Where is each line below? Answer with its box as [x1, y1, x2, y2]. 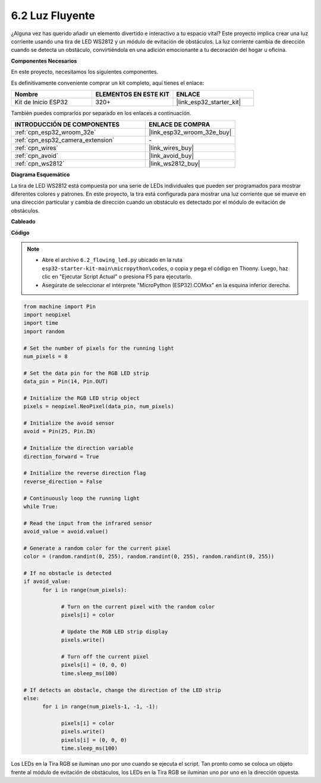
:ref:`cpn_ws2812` [14, 160, 65, 168]
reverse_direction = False [23, 478, 102, 485]
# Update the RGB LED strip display [61, 628, 168, 635]
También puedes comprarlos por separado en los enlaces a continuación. [11, 109, 191, 116]
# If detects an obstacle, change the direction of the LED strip [23, 686, 221, 694]
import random [23, 328, 65, 335]
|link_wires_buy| [149, 144, 194, 152]
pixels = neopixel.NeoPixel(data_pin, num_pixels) [23, 403, 175, 410]
